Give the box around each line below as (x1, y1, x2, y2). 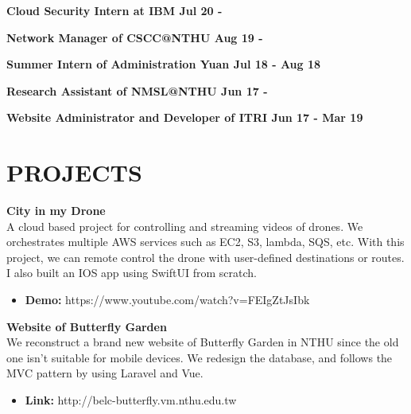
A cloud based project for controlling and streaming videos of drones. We (6, 217, 363, 234)
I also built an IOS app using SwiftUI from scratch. (6, 264, 257, 281)
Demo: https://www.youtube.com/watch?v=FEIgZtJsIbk (25, 291, 310, 308)
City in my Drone (6, 202, 106, 219)
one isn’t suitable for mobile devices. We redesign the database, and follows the (6, 349, 393, 365)
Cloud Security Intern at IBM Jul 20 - (6, 2, 223, 18)
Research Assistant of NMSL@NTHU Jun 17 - (6, 82, 268, 99)
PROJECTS (6, 156, 142, 189)
